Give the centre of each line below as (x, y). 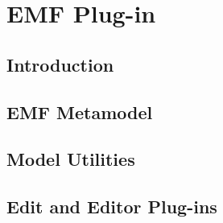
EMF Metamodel (80, 111)
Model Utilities (71, 159)
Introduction (60, 64)
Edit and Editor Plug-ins (112, 206)
